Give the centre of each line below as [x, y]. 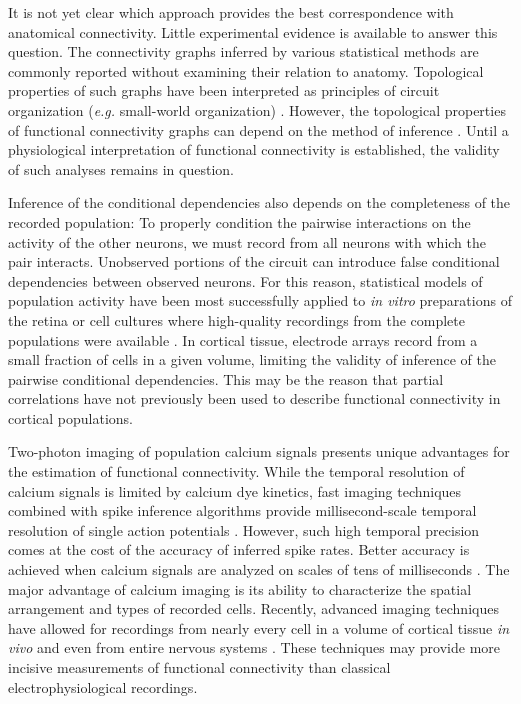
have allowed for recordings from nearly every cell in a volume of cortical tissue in [259, 627]
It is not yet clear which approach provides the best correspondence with [231, 12]
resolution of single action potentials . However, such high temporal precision [244, 529]
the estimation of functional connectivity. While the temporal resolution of [236, 471]
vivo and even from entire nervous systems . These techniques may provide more [254, 647]
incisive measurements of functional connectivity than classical [199, 667]
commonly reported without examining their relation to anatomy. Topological [246, 70]
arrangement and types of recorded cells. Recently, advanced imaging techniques [253, 608]
